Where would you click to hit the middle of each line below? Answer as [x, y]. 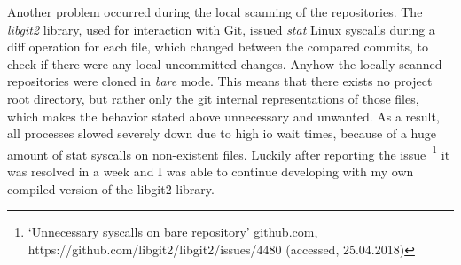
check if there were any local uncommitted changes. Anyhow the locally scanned [225, 63]
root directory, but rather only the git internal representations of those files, [213, 98]
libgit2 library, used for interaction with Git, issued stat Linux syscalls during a [221, 29]
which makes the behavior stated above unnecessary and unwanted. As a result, [223, 116]
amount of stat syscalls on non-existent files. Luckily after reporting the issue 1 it [229, 152]
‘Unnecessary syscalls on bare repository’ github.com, [173, 232]
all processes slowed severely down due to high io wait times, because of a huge [222, 133]
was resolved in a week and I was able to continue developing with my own [211, 171]
